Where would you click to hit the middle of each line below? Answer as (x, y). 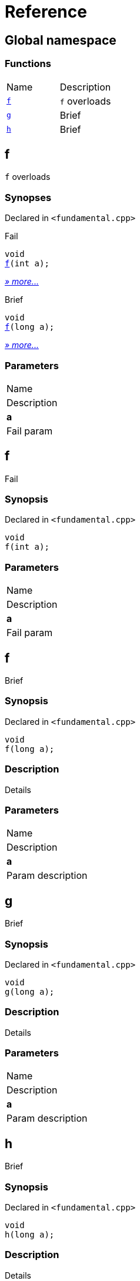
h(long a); (30, 1235)
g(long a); (30, 991)
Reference (46, 12)
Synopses (28, 197)
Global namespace (61, 40)
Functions (28, 64)
